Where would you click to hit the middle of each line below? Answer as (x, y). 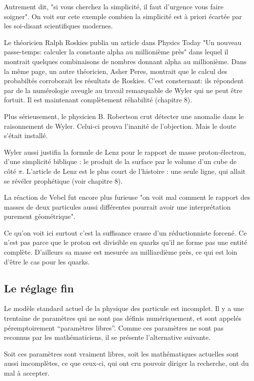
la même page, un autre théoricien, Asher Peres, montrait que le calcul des (116, 71)
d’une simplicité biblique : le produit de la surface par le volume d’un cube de (120, 161)
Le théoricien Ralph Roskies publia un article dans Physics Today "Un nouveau (123, 42)
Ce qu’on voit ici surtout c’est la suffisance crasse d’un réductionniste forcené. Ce (125, 232)
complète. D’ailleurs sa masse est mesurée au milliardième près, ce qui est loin (121, 252)
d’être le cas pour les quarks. (47, 261)
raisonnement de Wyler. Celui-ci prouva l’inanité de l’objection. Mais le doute (120, 126)
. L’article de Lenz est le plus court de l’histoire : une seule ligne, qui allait (134, 171)
